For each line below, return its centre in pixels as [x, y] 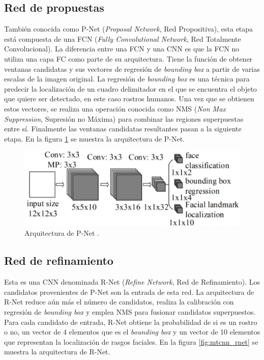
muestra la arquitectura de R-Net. [57, 352]
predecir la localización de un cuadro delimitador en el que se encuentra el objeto [130, 88]
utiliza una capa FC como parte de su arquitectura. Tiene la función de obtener [128, 58]
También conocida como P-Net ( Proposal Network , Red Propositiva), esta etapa [129, 29]
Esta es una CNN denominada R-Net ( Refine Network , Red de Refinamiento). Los [132, 282]
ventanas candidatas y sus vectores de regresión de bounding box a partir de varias [132, 68]
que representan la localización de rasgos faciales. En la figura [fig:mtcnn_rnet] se [131, 341]
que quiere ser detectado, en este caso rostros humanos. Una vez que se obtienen [129, 99]
